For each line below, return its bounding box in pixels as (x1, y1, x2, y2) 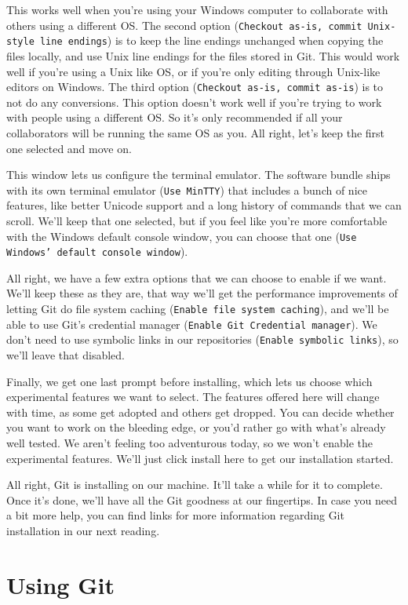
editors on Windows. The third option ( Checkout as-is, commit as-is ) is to (6, 78, 384, 95)
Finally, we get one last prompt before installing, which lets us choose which (6, 373, 373, 389)
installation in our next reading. (6, 522, 160, 538)
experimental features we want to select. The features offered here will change (6, 388, 380, 405)
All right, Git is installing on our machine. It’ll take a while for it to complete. (6, 476, 383, 493)
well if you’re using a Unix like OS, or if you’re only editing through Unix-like (6, 63, 381, 79)
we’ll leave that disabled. (6, 347, 125, 363)
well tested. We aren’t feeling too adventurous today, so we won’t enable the (6, 435, 373, 450)
